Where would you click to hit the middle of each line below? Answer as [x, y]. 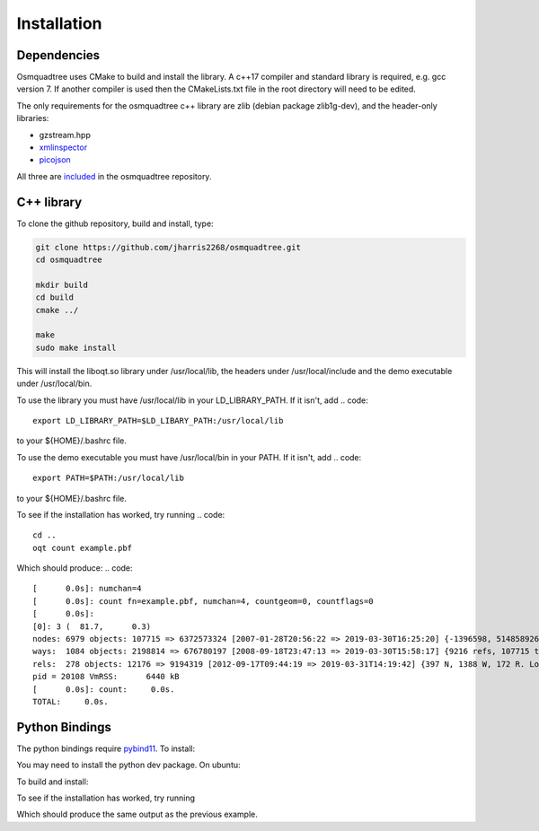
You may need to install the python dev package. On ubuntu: [129, 765]
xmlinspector [63, 147]
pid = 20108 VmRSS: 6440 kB [106, 677]
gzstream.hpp [65, 135]
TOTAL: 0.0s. [71, 701]
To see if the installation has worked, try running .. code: [121, 514]
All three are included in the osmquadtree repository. [114, 176]
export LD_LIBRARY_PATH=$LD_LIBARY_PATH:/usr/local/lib [158, 420]
